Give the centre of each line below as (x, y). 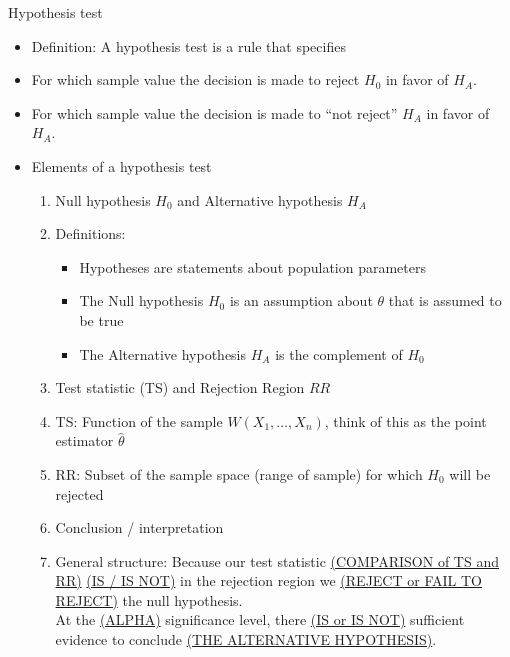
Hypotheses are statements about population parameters (253, 266)
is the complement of (339, 353)
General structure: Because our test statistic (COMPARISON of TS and (277, 560)
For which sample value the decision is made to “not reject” (214, 112)
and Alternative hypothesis (260, 199)
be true (101, 319)
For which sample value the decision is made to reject (195, 79)
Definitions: (90, 233)
